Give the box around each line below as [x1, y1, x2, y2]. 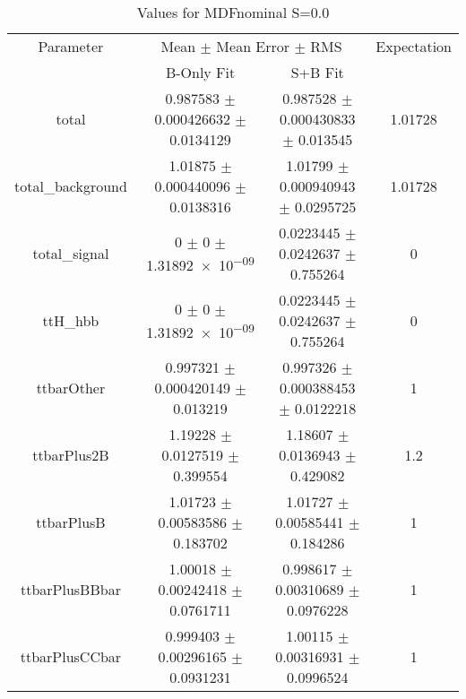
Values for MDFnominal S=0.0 [136, 2, 330, 22]
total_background [14, 176, 127, 196]
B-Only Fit [165, 62, 236, 82]
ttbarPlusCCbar [20, 646, 122, 667]
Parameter [38, 36, 104, 56]
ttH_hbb [42, 310, 99, 331]
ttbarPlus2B [32, 444, 109, 465]
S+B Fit [290, 62, 344, 82]
